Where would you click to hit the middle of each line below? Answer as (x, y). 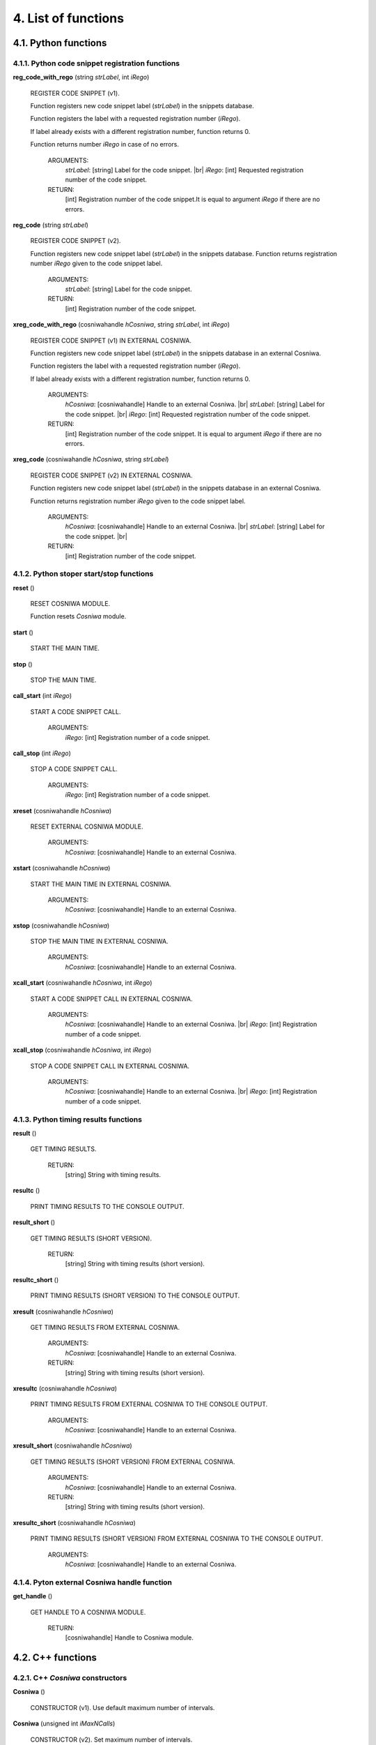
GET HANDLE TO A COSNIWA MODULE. (88, 1612)
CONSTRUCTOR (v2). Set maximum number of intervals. (111, 1739)
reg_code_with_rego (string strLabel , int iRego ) (81, 77)
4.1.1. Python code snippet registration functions (96, 63)
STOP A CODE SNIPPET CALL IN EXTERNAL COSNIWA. (110, 1066)
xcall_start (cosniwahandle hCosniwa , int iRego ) (83, 983)
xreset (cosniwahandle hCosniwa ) (62, 810)
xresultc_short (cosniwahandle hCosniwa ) (74, 1522)
